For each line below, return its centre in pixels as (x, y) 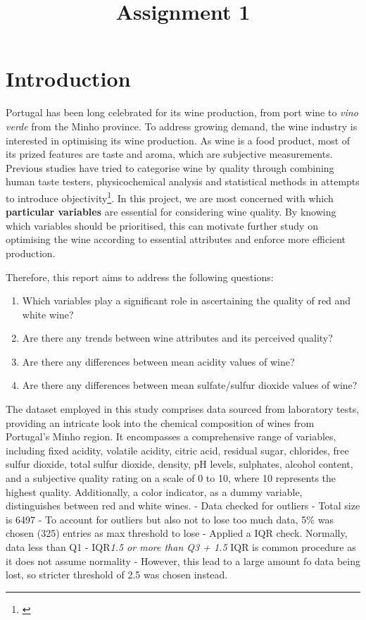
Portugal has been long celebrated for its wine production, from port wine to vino (182, 112)
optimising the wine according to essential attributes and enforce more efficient (176, 239)
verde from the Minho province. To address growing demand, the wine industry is (182, 126)
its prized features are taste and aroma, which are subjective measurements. (169, 154)
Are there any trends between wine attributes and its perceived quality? (177, 338)
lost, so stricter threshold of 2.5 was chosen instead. (117, 575)
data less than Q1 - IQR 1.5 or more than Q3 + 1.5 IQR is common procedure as (181, 547)
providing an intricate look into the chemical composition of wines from (160, 422)
